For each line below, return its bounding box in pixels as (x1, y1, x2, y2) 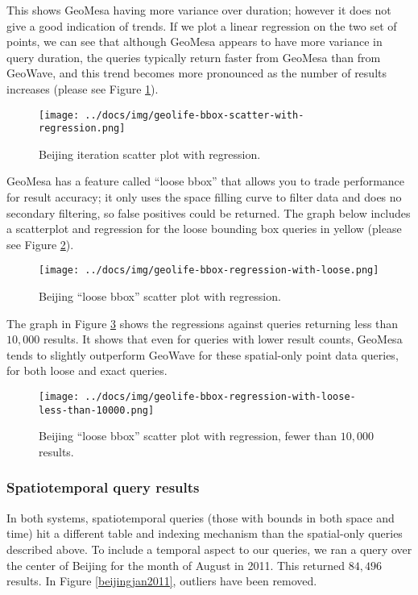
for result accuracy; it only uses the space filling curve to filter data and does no (6, 189, 402, 206)
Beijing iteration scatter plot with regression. (39, 145, 261, 162)
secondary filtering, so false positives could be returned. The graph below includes (6, 204, 411, 221)
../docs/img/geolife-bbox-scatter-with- (85, 109, 304, 121)
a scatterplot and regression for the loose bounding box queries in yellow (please (6, 220, 402, 237)
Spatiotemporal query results (6, 477, 200, 497)
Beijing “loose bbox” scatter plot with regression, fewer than (39, 427, 337, 444)
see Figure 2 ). (6, 235, 74, 252)
